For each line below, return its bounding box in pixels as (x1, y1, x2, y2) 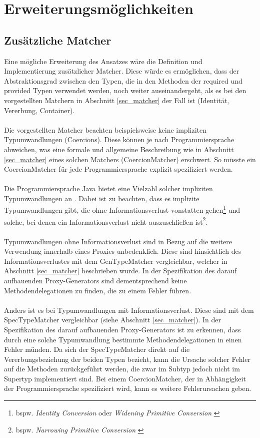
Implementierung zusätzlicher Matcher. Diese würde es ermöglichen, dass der (4, 66, 239, 76)
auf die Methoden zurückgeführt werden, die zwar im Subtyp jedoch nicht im (4, 363, 240, 374)
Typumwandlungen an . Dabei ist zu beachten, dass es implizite (4, 193, 199, 203)
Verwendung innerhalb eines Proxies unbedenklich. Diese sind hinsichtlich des (4, 246, 241, 256)
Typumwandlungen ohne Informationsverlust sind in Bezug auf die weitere (4, 236, 232, 246)
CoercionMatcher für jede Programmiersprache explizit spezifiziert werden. (4, 164, 233, 174)
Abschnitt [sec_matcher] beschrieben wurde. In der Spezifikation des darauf (4, 265, 237, 276)
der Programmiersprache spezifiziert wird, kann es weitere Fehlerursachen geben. (4, 383, 251, 393)
